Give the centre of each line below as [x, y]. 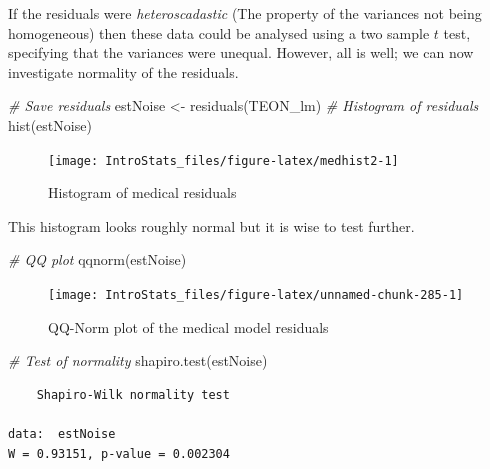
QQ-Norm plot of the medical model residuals [188, 326]
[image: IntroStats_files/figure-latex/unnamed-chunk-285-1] [256, 295]
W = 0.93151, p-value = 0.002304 [119, 453]
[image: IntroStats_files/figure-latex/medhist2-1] [223, 160]
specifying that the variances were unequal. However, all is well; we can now [241, 52]
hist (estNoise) [50, 124]
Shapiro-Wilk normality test [133, 394]
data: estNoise [62, 434]
